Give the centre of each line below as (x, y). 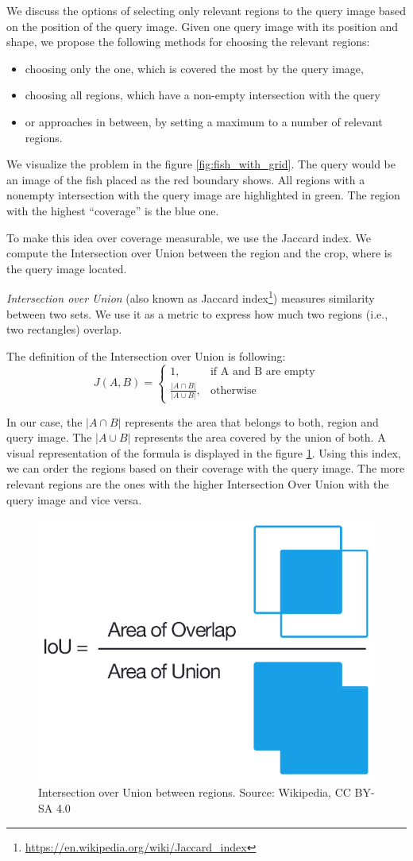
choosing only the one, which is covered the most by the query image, (194, 68)
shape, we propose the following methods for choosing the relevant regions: (188, 42)
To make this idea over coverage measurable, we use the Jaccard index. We (189, 237)
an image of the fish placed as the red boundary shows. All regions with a (186, 179)
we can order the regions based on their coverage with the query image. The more (206, 468)
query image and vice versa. (74, 499)
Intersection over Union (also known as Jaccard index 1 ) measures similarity (191, 297)
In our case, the (44, 421)
